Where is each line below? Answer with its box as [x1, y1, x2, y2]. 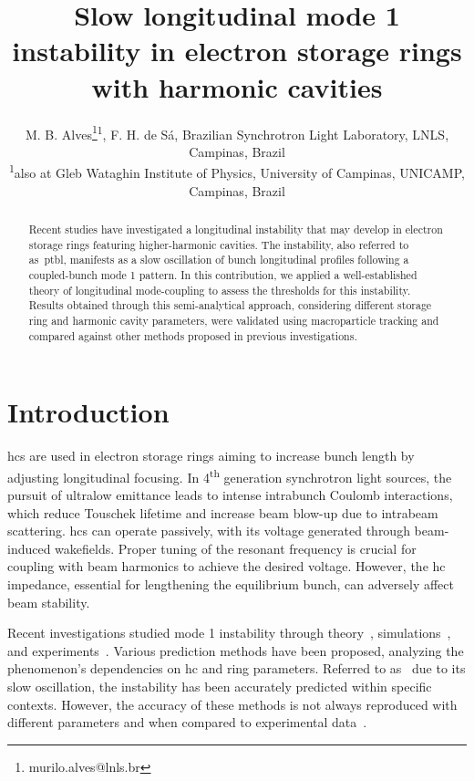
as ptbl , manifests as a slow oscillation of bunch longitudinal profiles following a [28, 252, 409, 267]
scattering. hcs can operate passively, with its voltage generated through [7, 521, 410, 540]
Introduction [7, 393, 170, 431]
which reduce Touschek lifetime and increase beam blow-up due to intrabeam [7, 503, 438, 522]
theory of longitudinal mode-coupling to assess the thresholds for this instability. [28, 282, 411, 297]
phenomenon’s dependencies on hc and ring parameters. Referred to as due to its [7, 659, 466, 678]
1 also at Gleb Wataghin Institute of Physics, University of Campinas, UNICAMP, [9, 161, 465, 182]
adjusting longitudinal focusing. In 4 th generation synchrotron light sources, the [7, 464, 452, 486]
